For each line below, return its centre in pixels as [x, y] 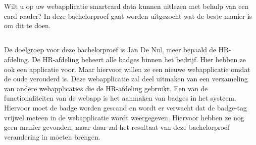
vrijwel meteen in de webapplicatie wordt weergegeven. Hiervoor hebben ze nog [124, 117]
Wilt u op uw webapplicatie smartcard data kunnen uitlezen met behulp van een [126, 6]
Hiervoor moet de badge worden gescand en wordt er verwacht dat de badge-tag [126, 107]
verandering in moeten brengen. [52, 136]
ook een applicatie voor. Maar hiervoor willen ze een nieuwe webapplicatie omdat [127, 69]
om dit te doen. [27, 25]
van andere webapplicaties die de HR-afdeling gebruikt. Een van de [106, 88]
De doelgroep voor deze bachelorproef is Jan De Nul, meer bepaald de [110, 50]
